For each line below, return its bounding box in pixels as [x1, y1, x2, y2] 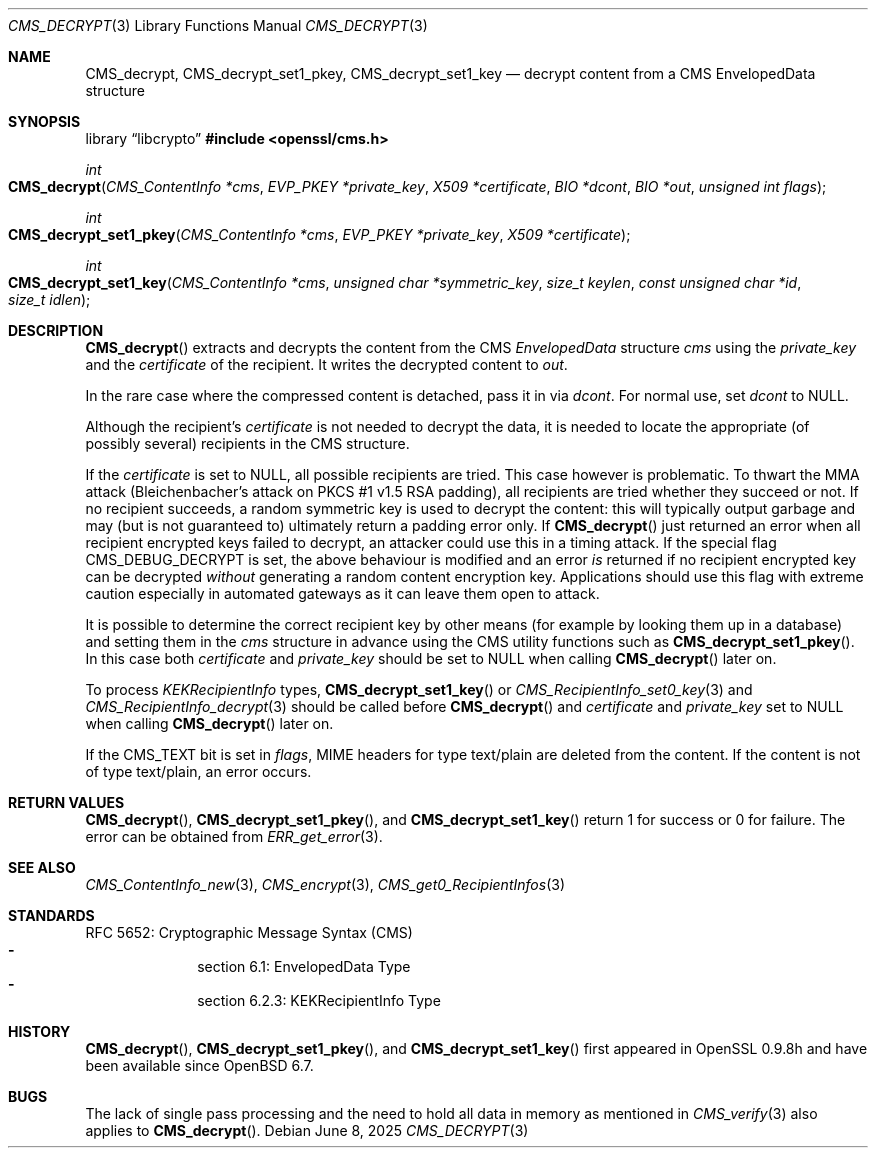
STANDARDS [8, 907, 95, 924]
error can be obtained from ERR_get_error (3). [85, 828, 383, 845]
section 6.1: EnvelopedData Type [197, 958, 411, 975]
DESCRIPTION [8, 322, 104, 339]
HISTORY [8, 1023, 71, 1040]
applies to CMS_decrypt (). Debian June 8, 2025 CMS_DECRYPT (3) [85, 1122, 529, 1139]
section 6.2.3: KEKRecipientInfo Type [197, 992, 441, 1009]
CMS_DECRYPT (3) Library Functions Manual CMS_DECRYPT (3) [8, 17, 428, 34]
